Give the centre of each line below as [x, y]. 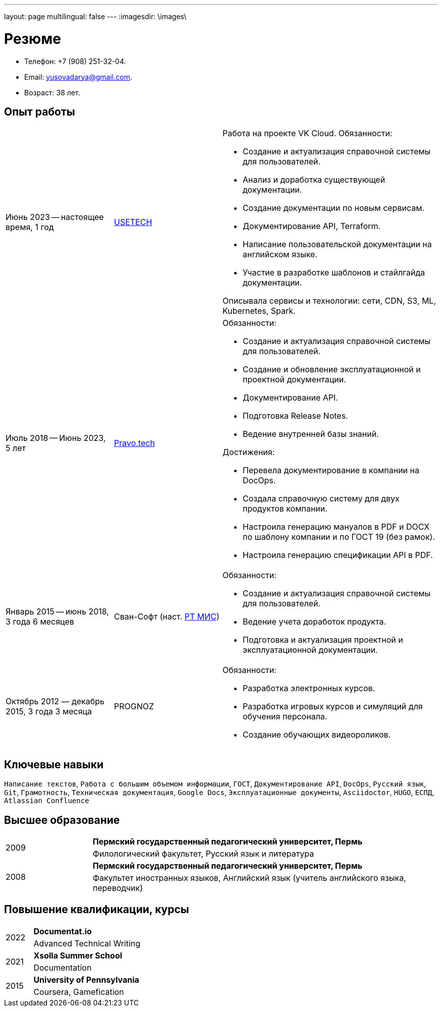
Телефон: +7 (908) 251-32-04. [75, 61]
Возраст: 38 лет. [52, 92]
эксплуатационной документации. [310, 650]
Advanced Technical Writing [87, 943]
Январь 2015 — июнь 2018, [57, 612]
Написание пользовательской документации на [337, 244]
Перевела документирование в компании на [331, 470]
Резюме [33, 39]
